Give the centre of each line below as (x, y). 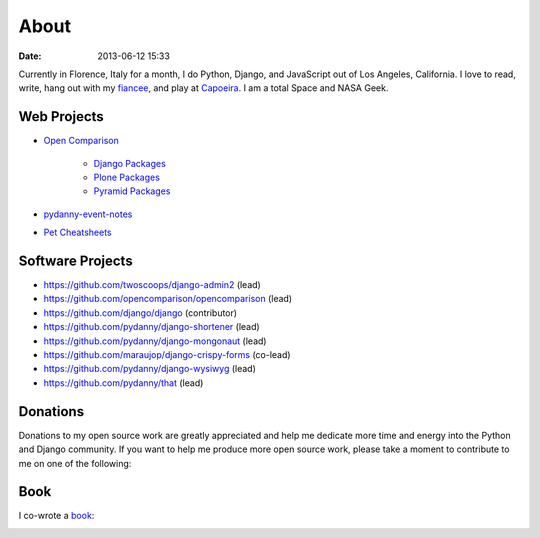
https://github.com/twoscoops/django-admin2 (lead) (152, 285)
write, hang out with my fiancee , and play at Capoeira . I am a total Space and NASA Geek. (203, 88)
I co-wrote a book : (56, 516)
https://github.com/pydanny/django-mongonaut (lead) (155, 341)
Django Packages (130, 163)
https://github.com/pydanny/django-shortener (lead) (151, 327)
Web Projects (61, 116)
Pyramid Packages (132, 191)
